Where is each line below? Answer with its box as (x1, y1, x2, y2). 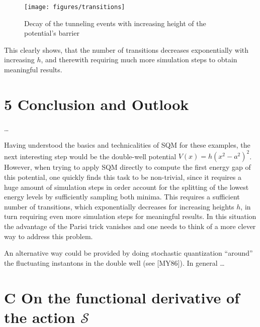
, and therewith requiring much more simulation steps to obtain (41, 54, 237, 65)
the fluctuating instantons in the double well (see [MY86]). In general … (4, 257, 225, 268)
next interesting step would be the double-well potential (4, 151, 177, 161)
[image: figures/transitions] (24, 4, 125, 11)
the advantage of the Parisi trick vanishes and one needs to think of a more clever (4, 221, 256, 231)
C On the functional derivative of (4, 287, 240, 307)
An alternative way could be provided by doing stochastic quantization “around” (4, 248, 253, 258)
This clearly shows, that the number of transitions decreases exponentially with (4, 44, 249, 55)
